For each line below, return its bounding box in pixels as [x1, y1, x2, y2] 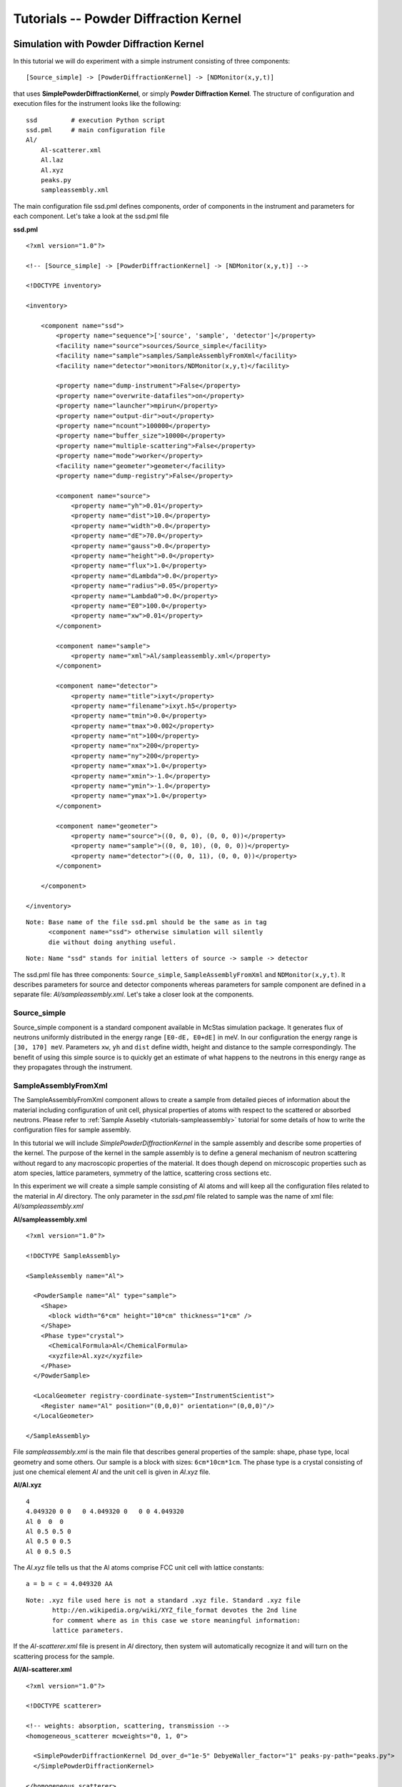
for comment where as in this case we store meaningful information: [52, 1616, 301, 1624]
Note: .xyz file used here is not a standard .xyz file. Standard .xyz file [26, 1596, 301, 1604]
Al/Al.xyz [13, 1480, 42, 1490]
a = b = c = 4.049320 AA [26, 1580, 113, 1588]
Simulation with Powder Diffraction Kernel [13, 38, 204, 50]
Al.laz [40, 156, 64, 164]
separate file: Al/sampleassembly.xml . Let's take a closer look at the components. [13, 990, 254, 999]
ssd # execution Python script [26, 116, 166, 124]
